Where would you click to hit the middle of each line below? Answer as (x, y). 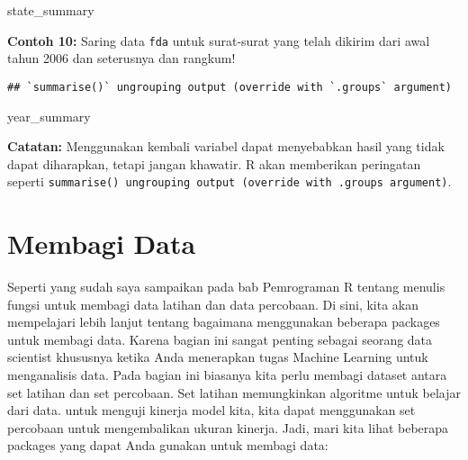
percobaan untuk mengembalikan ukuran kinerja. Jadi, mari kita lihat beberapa (228, 427)
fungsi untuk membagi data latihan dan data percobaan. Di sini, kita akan (213, 304)
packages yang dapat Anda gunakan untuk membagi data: (168, 445)
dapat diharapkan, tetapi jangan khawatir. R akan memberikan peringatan (214, 163)
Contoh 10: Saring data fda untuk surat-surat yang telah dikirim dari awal (219, 40)
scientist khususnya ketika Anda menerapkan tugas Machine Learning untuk (218, 357)
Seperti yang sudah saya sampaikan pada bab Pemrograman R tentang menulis (226, 287)
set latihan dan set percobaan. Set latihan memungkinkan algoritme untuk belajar (234, 392)
